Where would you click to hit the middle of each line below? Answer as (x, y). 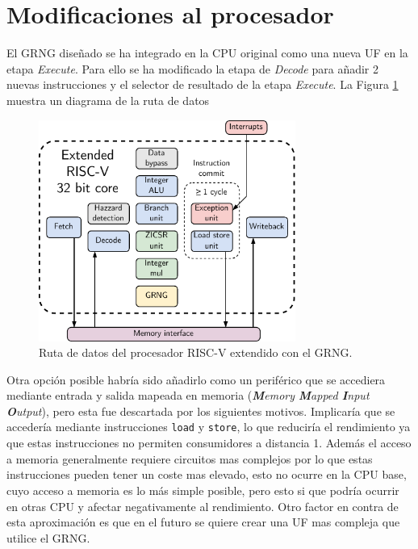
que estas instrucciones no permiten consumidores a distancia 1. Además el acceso (209, 443)
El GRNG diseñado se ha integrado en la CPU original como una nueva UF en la (207, 53)
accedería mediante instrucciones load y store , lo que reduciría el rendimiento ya (209, 427)
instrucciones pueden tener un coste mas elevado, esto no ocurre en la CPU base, (207, 474)
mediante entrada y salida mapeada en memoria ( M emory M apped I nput (188, 395)
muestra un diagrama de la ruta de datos (108, 100)
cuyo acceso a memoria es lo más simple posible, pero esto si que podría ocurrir (203, 490)
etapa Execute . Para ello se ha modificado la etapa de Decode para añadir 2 (193, 68)
